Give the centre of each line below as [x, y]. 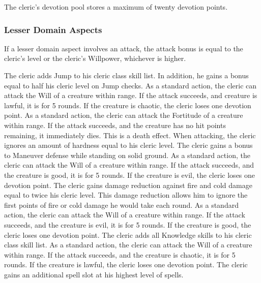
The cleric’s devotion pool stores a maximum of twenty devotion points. [116, 7]
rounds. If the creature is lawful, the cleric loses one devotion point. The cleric [126, 264]
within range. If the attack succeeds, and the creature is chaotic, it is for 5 [120, 254]
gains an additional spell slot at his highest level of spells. [94, 274]
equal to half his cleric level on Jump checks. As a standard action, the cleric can [130, 85]
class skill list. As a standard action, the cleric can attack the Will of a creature [128, 245]
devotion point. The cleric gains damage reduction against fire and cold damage [128, 185]
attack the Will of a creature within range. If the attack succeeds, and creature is [131, 95]
